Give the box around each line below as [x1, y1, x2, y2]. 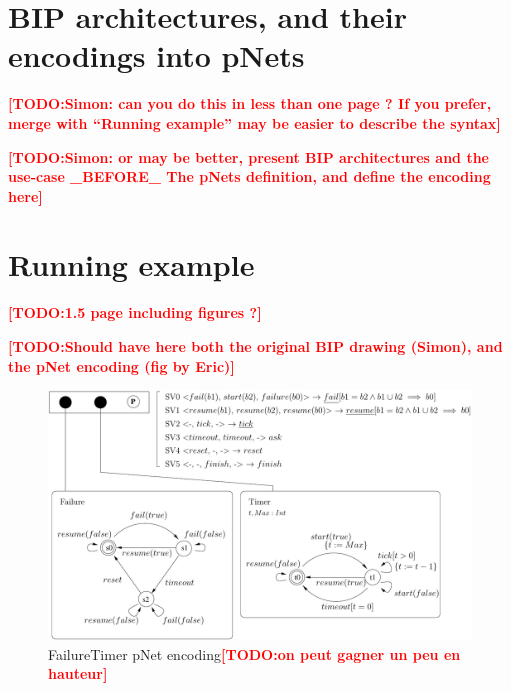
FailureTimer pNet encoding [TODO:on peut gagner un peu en [48, 643, 461, 664]
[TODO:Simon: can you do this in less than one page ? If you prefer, [8, 93, 492, 114]
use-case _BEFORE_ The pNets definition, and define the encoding [8, 166, 491, 187]
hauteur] [48, 663, 108, 684]
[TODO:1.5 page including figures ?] [8, 302, 262, 323]
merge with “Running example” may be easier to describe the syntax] [8, 112, 501, 133]
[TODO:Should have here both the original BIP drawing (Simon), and [8, 336, 503, 356]
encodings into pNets [8, 35, 305, 76]
